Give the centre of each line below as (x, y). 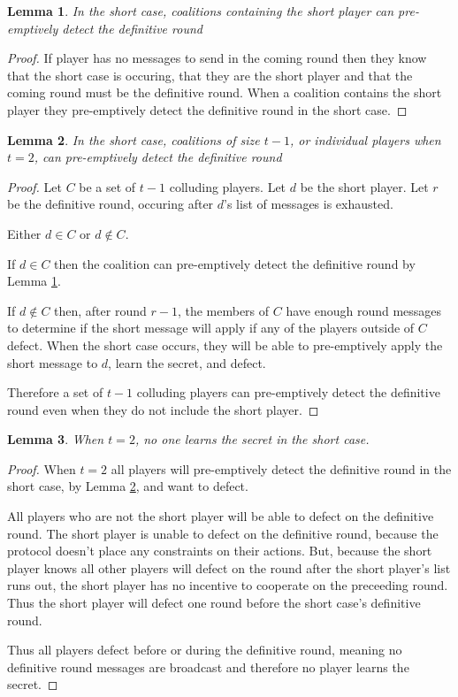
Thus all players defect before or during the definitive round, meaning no (205, 650)
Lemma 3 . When (56, 439)
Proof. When (42, 468)
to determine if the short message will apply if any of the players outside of (211, 328)
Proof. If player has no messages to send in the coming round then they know (217, 58)
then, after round (100, 310)
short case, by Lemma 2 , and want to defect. (128, 486)
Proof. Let (34, 186)
